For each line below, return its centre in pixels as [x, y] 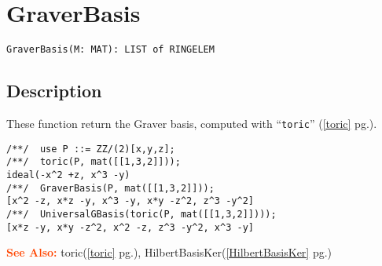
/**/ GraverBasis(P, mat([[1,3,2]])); [110, 188]
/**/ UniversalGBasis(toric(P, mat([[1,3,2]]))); [141, 214]
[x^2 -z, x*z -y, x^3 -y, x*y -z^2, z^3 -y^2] [130, 201]
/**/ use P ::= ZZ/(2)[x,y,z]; [91, 149]
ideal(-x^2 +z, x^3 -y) [68, 175]
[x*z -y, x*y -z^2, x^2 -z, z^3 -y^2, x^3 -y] [130, 227]
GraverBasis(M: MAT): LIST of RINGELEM [110, 50]
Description [54, 91]
